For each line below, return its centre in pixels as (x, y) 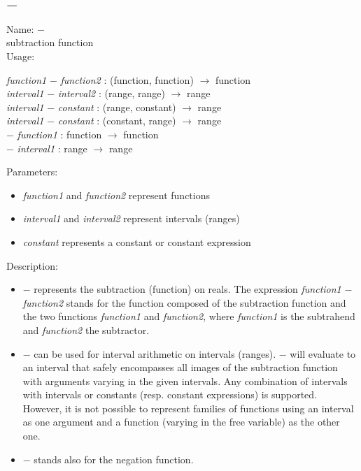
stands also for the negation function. (114, 459)
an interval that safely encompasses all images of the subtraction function (180, 367)
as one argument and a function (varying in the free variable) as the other (181, 422)
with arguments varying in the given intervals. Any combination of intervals (185, 381)
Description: (32, 265)
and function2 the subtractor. (86, 329)
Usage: (21, 56)
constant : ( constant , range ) (117, 121)
